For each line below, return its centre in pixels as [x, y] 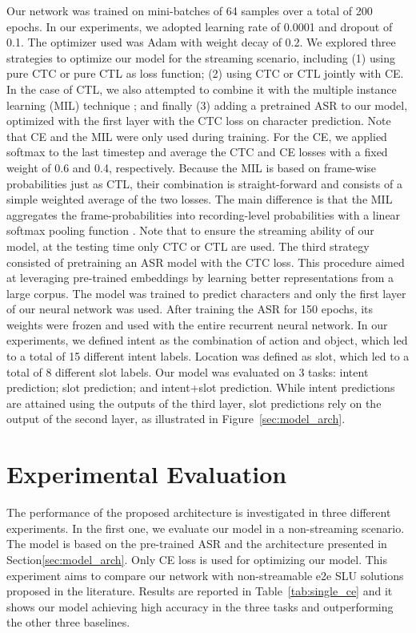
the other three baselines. [68, 622]
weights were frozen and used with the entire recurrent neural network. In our [197, 324]
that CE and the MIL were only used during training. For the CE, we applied [197, 136]
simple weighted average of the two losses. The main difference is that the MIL [200, 199]
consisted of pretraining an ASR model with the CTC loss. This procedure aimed [206, 262]
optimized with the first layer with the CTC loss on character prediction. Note [199, 121]
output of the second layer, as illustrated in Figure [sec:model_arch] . [176, 419]
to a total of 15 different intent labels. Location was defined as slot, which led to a [208, 356]
